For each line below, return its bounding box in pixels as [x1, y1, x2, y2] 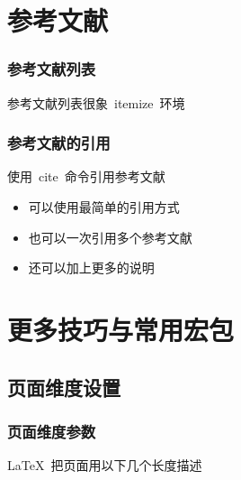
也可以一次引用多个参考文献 [28, 227, 192, 246]
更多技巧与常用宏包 [7, 310, 235, 347]
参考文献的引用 [7, 132, 111, 154]
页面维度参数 [7, 420, 96, 442]
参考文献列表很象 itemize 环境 [7, 93, 185, 112]
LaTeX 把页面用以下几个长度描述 [7, 456, 202, 475]
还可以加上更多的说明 [28, 258, 155, 277]
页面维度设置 [7, 373, 120, 401]
